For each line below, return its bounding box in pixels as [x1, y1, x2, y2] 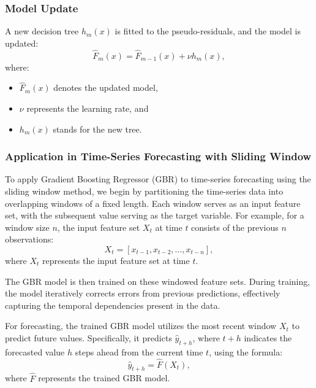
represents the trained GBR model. [38, 371, 170, 384]
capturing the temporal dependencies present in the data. [5, 298, 220, 311]
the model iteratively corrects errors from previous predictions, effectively [5, 287, 280, 300]
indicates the [244, 331, 292, 344]
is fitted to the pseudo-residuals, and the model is [115, 25, 301, 37]
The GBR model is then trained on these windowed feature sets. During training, [5, 274, 310, 287]
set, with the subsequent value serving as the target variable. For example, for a [5, 209, 304, 222]
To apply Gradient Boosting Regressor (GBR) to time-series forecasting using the [5, 173, 311, 185]
